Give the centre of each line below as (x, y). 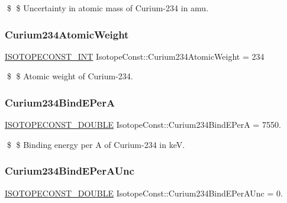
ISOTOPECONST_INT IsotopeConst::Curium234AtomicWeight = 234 (135, 56)
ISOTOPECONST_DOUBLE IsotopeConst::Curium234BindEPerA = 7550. (143, 125)
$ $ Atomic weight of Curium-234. (70, 76)
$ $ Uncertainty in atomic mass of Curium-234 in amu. (108, 8)
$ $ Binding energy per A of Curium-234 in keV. (96, 144)
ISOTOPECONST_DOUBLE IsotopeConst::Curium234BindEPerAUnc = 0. (144, 193)
